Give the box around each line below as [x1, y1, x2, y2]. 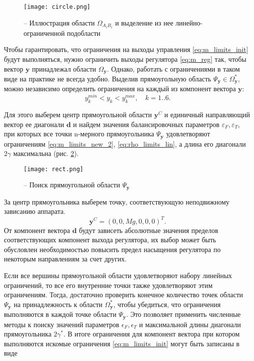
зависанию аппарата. [4, 206, 66, 216]
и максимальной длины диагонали [139, 319, 241, 329]
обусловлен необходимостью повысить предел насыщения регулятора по [4, 244, 221, 254]
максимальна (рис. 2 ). [13, 148, 79, 158]
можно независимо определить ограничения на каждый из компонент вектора [4, 83, 236, 94]
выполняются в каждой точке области [4, 309, 116, 319]
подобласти [67, 27, 101, 38]
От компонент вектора [4, 225, 70, 235]
